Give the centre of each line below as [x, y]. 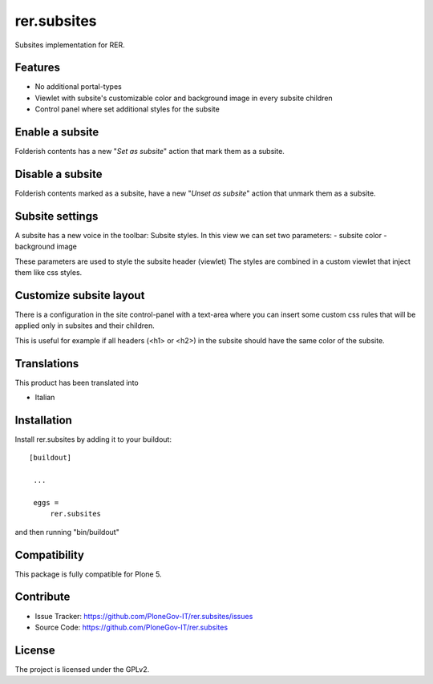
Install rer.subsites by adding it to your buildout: [93, 439]
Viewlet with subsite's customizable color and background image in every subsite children [184, 98]
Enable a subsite [57, 132]
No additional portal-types [78, 87]
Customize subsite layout [80, 295]
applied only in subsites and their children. [85, 326]
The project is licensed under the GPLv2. [82, 669]
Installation [43, 420]
